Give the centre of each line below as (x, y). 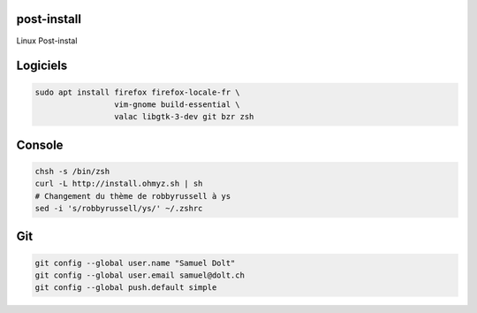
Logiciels (42, 66)
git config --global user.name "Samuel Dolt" (135, 263)
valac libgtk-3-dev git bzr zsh (184, 117)
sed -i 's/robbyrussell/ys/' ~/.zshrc (119, 209)
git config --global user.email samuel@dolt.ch (140, 275)
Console (40, 145)
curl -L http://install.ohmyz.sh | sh (119, 184)
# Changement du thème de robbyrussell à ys (133, 196)
